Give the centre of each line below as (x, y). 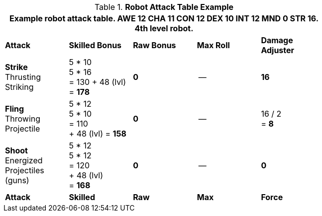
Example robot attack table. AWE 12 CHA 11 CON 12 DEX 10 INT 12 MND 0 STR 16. (164, 18)
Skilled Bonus (95, 45)
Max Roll (213, 45)
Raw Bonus (155, 45)
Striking (19, 87)
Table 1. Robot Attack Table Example (164, 7)
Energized (24, 160)
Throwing (23, 119)
